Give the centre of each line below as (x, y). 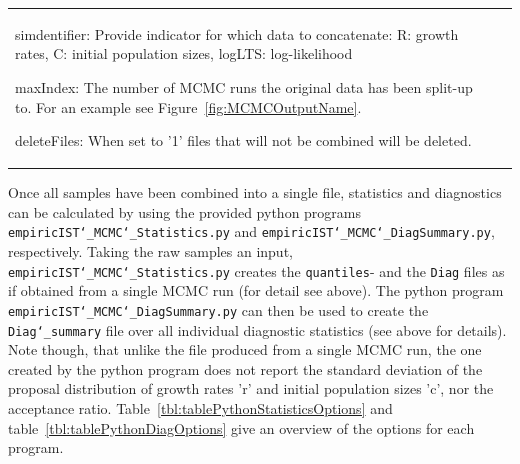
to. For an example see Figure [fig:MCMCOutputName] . (188, 106)
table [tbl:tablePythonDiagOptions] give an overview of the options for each (241, 427)
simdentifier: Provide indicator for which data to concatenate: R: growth (237, 33)
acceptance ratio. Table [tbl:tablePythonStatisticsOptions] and (200, 408)
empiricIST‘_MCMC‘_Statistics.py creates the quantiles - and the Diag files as (256, 270)
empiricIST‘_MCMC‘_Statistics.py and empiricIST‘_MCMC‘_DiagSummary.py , (251, 231)
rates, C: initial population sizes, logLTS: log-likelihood (184, 53)
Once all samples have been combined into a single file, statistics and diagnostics (255, 192)
